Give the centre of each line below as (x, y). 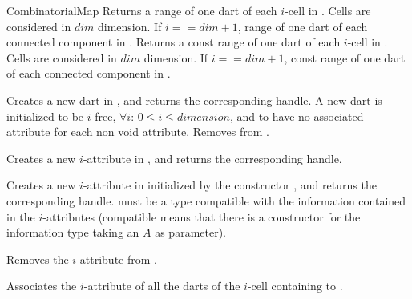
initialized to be (45, 116)
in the (21, 216)
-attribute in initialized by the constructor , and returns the (230, 185)
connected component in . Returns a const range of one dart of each (174, 42)
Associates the (42, 286)
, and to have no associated (297, 116)
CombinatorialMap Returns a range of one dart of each (142, 10)
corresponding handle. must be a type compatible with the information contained (206, 200)
